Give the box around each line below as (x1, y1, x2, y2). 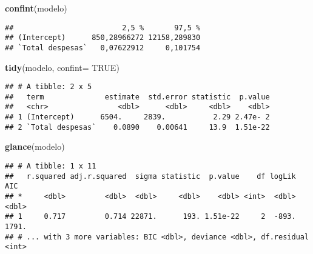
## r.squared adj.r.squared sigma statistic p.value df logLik (5, 172, 296, 181)
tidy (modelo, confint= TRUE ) (5, 61, 119, 73)
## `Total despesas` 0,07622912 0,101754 (5, 43, 201, 52)
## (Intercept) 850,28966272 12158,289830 (5, 33, 201, 42)
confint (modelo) (5, 2, 67, 14)
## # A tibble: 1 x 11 (5, 162, 96, 171)
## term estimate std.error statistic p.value (5, 92, 270, 101)
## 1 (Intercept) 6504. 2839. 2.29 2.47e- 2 (5, 113, 270, 122)
